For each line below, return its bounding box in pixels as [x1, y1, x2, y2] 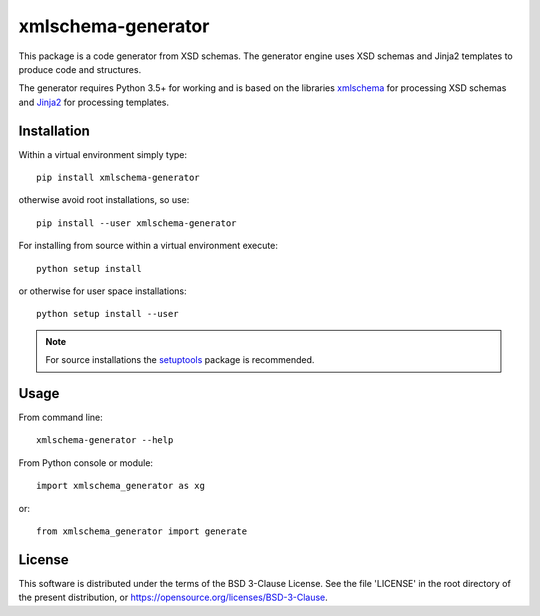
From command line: [18, 411, 104, 424]
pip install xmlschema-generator [36, 172, 200, 184]
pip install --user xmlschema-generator [36, 217, 237, 229]
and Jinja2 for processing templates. [18, 96, 170, 108]
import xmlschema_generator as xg [36, 480, 205, 492]
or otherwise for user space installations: [18, 285, 187, 297]
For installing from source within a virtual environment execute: [18, 240, 279, 252]
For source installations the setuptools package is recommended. [45, 354, 315, 366]
